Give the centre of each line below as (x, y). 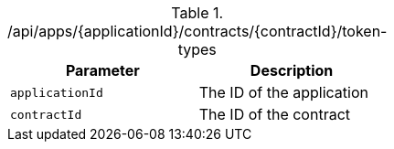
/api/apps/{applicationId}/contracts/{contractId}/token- (197, 31)
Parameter (102, 70)
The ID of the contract (275, 114)
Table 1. (197, 13)
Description (292, 70)
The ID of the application (283, 92)
